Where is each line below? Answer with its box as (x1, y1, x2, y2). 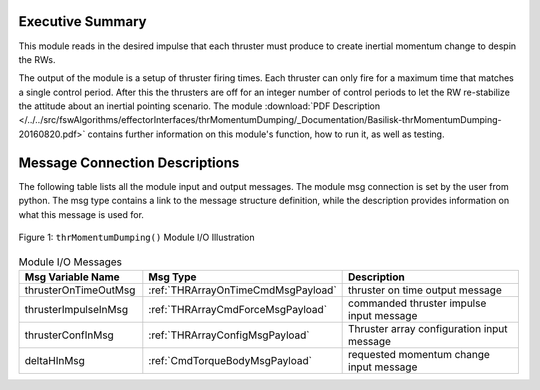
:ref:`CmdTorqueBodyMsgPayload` (148, 353, 312, 367)
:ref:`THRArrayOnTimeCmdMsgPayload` (148, 283, 337, 297)
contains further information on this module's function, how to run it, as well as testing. (87, 128, 445, 140)
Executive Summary (18, 13, 147, 30)
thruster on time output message (348, 283, 502, 297)
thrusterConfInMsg (24, 328, 114, 342)
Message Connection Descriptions (18, 154, 240, 171)
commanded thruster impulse (348, 296, 487, 310)
